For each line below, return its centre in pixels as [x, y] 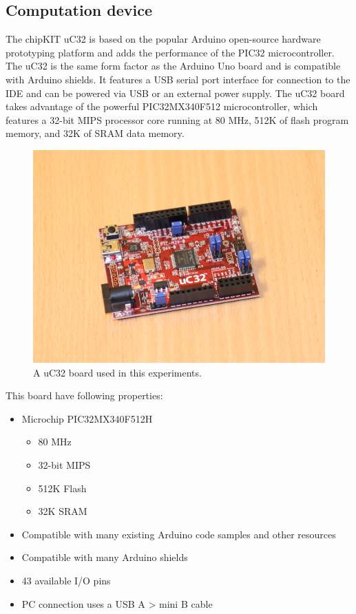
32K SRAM [63, 511]
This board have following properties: [84, 395]
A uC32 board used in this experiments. [117, 372]
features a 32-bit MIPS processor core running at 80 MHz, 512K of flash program [177, 119]
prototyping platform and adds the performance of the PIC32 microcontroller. [170, 52]
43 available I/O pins [66, 580]
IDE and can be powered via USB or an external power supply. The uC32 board [175, 93]
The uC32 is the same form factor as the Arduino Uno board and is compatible [173, 66]
